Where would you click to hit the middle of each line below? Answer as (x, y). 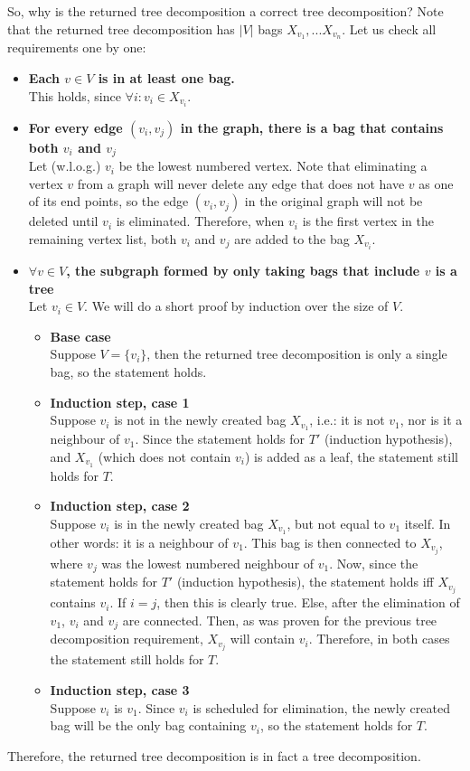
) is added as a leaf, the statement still (352, 456)
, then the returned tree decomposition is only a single (297, 354)
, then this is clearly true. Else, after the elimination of (308, 602)
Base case (80, 336)
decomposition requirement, (127, 639)
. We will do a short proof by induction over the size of (236, 306)
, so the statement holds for (336, 725)
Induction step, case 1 (120, 402)
